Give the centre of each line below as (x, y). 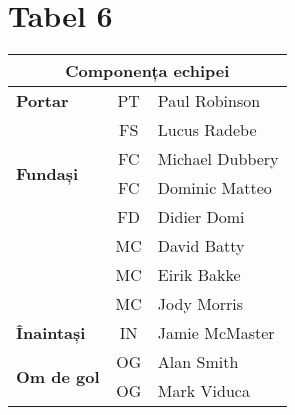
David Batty (201, 246)
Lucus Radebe (207, 130)
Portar (42, 101)
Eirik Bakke (199, 275)
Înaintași (51, 333)
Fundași (47, 173)
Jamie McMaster (216, 333)
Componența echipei (147, 71)
